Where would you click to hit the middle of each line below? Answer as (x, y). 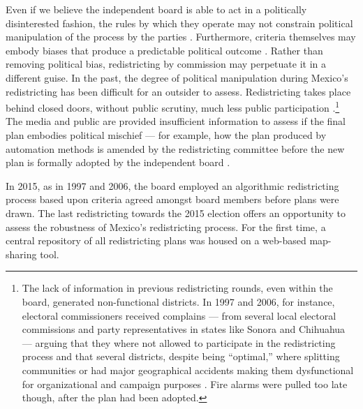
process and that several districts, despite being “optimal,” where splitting (181, 356)
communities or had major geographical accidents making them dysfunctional (188, 370)
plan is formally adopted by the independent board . (118, 162)
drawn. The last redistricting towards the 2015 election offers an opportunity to (176, 213)
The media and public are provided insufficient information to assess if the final (176, 121)
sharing (21, 254)
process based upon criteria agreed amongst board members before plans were (172, 199)
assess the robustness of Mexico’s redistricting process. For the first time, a (166, 226)
